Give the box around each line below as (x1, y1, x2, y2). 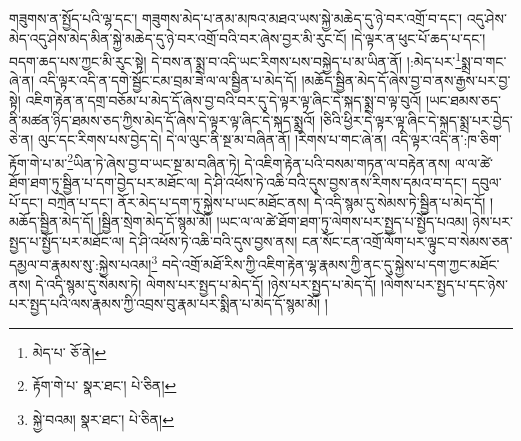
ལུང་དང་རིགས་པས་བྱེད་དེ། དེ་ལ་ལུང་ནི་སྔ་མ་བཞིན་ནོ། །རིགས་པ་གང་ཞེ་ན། (37, 129, 387, 150)
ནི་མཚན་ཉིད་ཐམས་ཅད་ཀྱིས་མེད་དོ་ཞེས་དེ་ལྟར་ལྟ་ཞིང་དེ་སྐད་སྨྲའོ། (9, 109, 316, 130)
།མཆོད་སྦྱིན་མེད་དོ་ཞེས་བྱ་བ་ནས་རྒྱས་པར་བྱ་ (301, 70, 511, 91)
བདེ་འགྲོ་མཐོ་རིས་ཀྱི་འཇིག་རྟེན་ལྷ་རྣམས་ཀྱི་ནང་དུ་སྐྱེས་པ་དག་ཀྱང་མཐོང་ (161, 254, 500, 275)
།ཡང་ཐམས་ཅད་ (426, 90, 501, 111)
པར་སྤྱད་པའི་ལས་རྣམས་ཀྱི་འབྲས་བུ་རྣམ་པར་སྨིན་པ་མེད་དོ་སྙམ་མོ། (9, 293, 321, 314)
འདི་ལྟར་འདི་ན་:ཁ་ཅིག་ (391, 129, 502, 150)
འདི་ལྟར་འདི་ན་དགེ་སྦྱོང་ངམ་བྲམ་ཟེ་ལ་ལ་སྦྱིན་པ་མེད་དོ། (38, 70, 297, 91)
